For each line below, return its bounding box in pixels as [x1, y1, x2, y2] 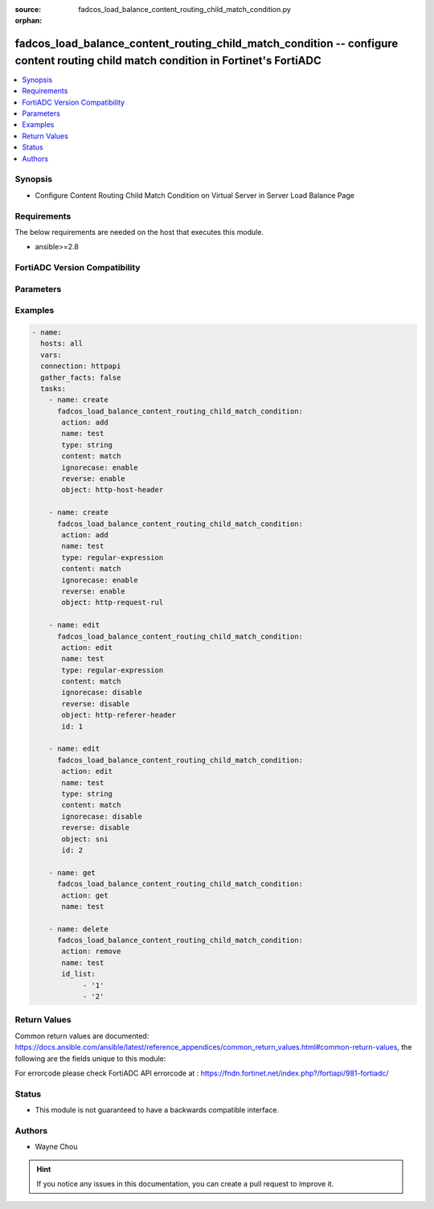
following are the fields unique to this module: [14, 1054, 166, 1063]
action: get [61, 890, 108, 900]
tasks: [40, 384, 67, 393]
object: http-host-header [61, 485, 164, 495]
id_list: [61, 969, 96, 979]
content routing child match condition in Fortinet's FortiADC [14, 53, 321, 68]
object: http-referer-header [61, 710, 177, 720]
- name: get [48, 868, 96, 877]
